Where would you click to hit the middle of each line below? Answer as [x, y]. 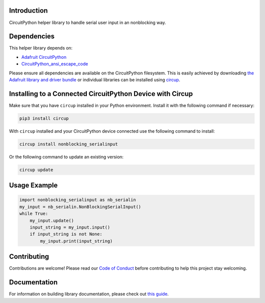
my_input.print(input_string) [76, 241]
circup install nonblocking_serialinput [68, 144]
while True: [34, 214]
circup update [36, 170]
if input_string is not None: [66, 234]
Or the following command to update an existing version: [66, 157]
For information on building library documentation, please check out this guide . [89, 294]
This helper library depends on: [41, 48]
